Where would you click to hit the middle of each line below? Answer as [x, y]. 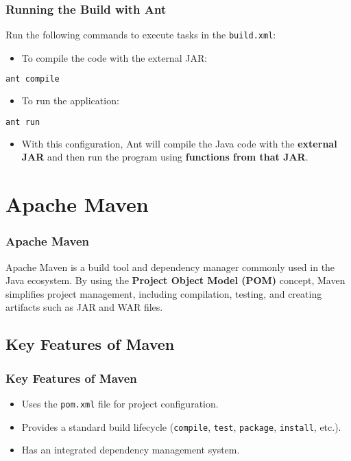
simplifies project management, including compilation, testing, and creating [164, 293]
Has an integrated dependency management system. [131, 450]
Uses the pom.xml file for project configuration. [120, 403]
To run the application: [70, 101]
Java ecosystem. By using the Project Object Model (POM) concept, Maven [175, 280]
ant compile [33, 79]
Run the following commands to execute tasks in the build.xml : [141, 35]
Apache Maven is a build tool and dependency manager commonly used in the [170, 267]
